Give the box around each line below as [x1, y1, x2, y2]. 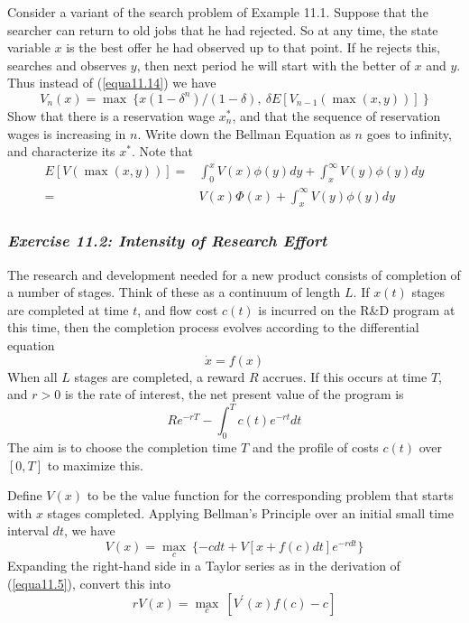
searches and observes [7, 55, 127, 74]
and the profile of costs [252, 438, 379, 457]
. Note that [131, 142, 193, 161]
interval [7, 521, 49, 540]
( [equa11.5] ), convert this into [7, 573, 170, 592]
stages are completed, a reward [74, 367, 245, 386]
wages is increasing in [7, 124, 126, 143]
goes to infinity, [366, 124, 452, 143]
